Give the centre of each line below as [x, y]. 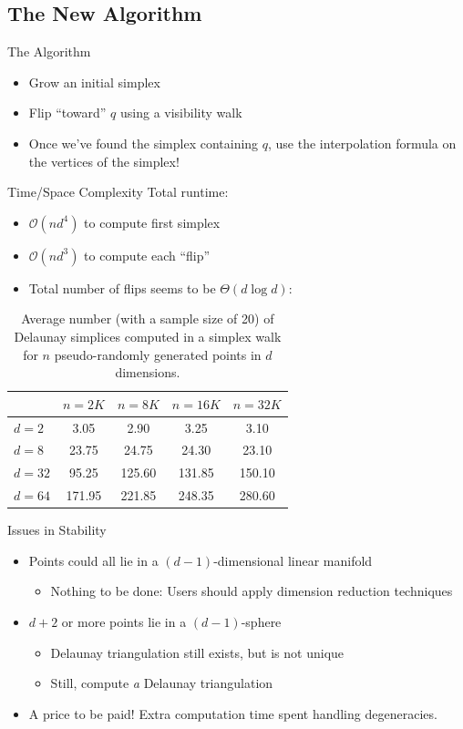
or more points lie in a [124, 621]
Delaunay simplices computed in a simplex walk [148, 336]
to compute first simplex [152, 222]
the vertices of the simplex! [104, 161]
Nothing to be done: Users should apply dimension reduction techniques [252, 591]
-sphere [261, 621]
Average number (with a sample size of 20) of [148, 318]
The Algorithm [49, 51]
